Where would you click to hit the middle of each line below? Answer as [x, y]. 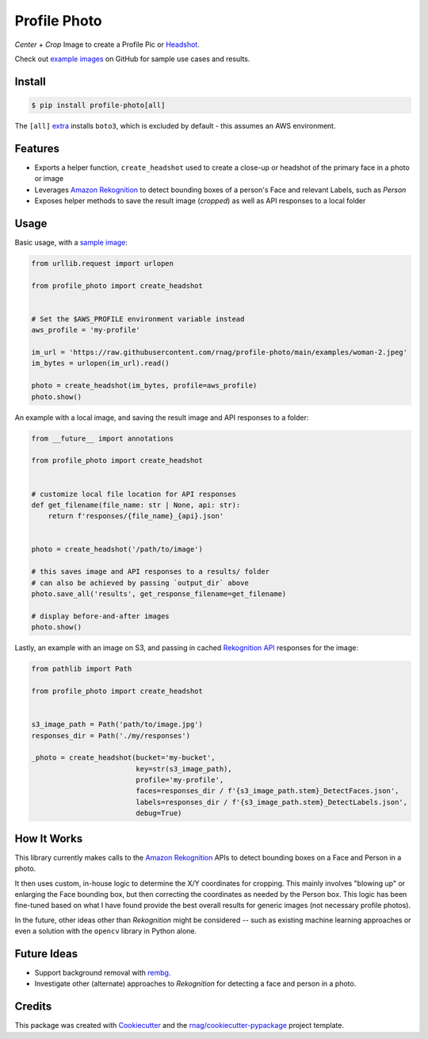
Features [37, 148]
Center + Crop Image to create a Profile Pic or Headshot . [107, 44]
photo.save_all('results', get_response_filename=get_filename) [159, 594]
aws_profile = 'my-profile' [86, 330]
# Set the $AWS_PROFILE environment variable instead [138, 319]
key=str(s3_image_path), [184, 769]
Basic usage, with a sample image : [71, 242]
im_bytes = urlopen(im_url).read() [100, 364]
